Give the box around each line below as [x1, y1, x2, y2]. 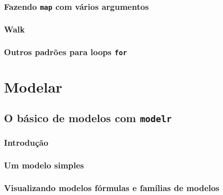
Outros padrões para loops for [4, 46, 127, 58]
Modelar [4, 76, 63, 97]
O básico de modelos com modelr [4, 110, 172, 126]
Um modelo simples [4, 159, 84, 171]
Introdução [4, 136, 48, 149]
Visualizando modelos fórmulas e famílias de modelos [4, 182, 220, 194]
